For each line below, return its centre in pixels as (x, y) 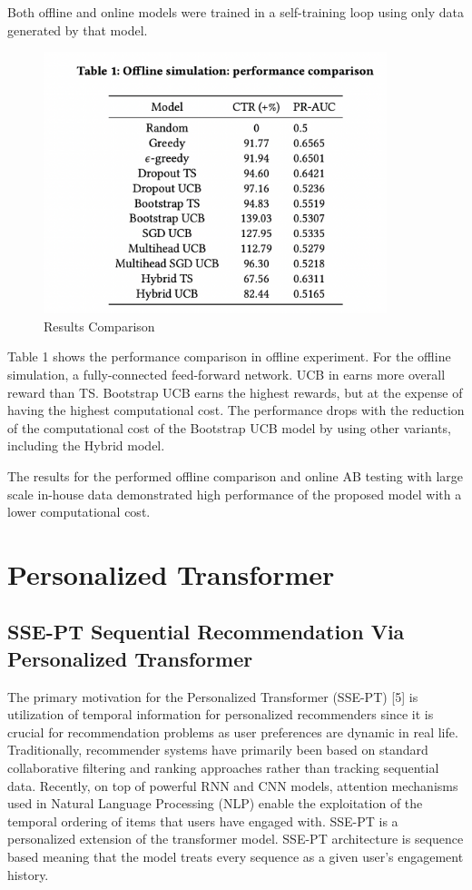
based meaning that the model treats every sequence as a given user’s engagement (236, 857)
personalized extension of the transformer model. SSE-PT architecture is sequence (236, 839)
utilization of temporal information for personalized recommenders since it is (221, 714)
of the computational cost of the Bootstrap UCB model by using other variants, (229, 427)
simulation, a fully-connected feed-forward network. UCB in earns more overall (226, 374)
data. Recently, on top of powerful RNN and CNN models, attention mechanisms (233, 785)
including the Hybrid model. (86, 445)
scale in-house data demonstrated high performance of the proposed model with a (235, 494)
